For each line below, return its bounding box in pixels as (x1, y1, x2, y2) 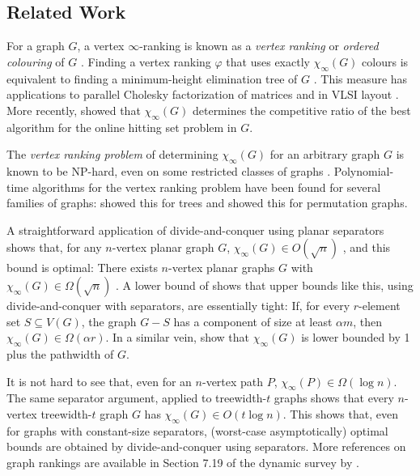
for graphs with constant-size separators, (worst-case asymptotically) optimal (6, 422, 388, 439)
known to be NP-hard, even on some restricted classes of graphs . (6, 162, 331, 179)
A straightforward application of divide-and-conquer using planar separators (6, 221, 384, 238)
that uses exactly (226, 53, 310, 70)
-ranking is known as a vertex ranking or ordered (139, 37, 379, 54)
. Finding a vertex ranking (80, 53, 211, 70)
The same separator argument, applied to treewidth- (6, 389, 267, 406)
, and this (342, 239, 391, 256)
